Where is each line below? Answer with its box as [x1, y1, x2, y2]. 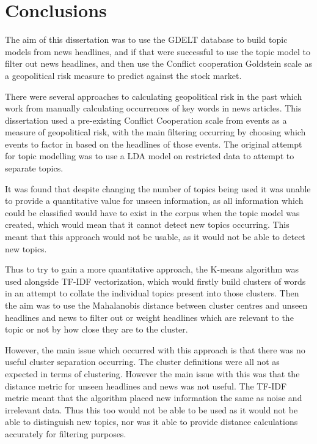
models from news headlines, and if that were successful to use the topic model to [5, 45, 310, 58]
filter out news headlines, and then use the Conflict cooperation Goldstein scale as [5, 57, 313, 70]
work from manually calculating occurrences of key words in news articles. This [5, 102, 302, 115]
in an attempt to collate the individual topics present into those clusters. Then [5, 287, 299, 299]
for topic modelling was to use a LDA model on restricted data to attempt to [5, 149, 294, 162]
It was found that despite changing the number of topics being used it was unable [5, 182, 311, 195]
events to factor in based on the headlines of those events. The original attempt [5, 137, 302, 150]
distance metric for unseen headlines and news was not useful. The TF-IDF [5, 379, 287, 392]
